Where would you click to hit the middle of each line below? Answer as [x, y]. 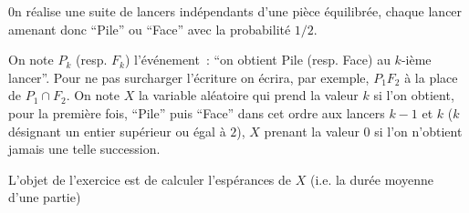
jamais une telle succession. [84, 149]
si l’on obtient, [414, 95]
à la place [431, 77]
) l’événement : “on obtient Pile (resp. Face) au [257, 60]
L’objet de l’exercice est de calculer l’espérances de [150, 179]
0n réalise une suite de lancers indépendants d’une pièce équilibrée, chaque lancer [235, 11]
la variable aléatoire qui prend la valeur [248, 95]
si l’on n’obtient [418, 131]
